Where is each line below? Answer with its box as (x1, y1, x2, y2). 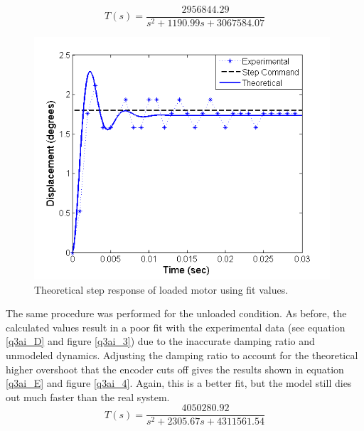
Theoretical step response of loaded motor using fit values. (34, 282, 289, 297)
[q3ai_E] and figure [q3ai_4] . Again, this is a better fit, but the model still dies (6, 376, 352, 390)
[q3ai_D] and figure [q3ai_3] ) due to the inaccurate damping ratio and (6, 334, 315, 348)
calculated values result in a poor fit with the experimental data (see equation (6, 319, 346, 334)
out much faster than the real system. (6, 389, 170, 404)
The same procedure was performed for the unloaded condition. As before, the (6, 306, 347, 321)
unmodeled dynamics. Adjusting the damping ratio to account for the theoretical (6, 348, 358, 363)
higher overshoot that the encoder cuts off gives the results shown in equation (6, 361, 344, 376)
